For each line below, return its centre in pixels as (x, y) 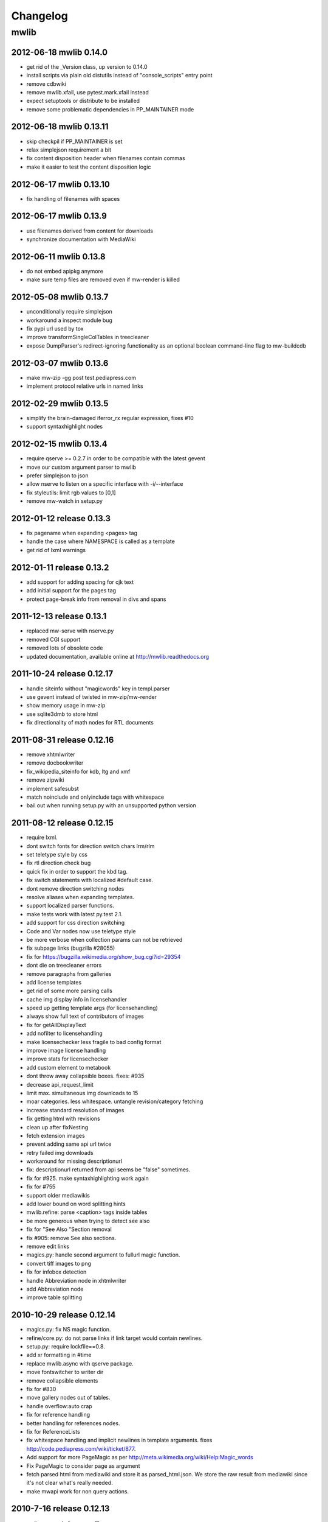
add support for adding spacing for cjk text (80, 582)
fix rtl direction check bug (59, 863)
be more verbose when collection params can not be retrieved (104, 939)
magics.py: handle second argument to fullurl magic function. (103, 1255)
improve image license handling (66, 1051)
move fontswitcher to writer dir (65, 1372)
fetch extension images (56, 1135)
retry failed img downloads (60, 1152)
